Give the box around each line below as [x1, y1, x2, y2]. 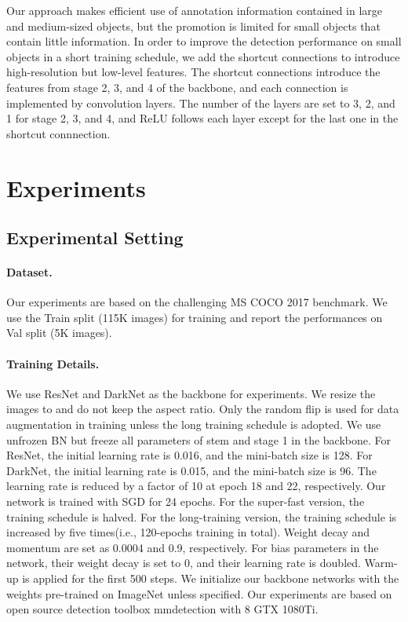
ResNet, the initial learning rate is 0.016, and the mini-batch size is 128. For [6, 447, 373, 463]
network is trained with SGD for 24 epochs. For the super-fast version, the [6, 493, 365, 510]
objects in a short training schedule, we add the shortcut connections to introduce [6, 48, 400, 64]
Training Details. [6, 355, 100, 371]
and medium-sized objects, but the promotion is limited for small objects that [6, 17, 381, 34]
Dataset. [6, 264, 53, 280]
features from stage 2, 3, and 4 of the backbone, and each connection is [6, 79, 348, 95]
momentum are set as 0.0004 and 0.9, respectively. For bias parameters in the [6, 539, 379, 555]
